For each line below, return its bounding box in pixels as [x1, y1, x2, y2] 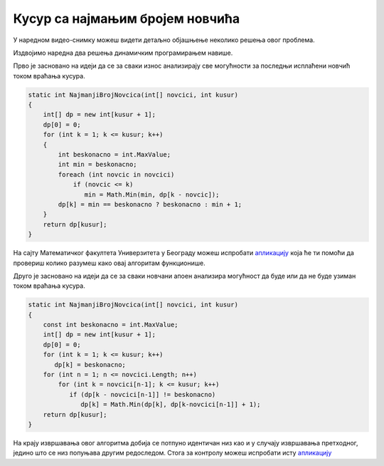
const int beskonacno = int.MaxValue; [43, 321, 178, 329]
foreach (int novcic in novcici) [58, 170, 175, 178]
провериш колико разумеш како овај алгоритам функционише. [13, 259, 206, 267]
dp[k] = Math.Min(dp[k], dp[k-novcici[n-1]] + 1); [80, 400, 261, 409]
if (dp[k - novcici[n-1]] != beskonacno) [69, 390, 216, 398]
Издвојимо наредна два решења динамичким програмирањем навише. [13, 48, 233, 57]
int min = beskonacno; [58, 160, 138, 169]
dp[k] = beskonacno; [54, 361, 126, 368]
